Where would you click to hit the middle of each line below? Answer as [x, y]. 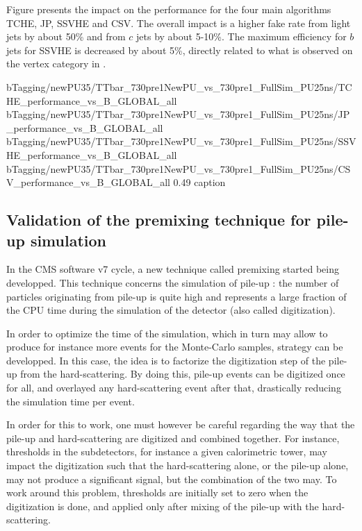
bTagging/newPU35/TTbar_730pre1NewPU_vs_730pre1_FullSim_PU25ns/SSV [181, 141]
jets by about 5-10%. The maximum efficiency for [241, 36]
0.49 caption [199, 182]
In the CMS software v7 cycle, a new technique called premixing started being [173, 269]
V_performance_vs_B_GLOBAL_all [88, 182]
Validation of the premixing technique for [159, 220]
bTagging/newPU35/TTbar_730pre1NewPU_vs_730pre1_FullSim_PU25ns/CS [179, 168]
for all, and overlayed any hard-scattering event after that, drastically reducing [174, 388]
